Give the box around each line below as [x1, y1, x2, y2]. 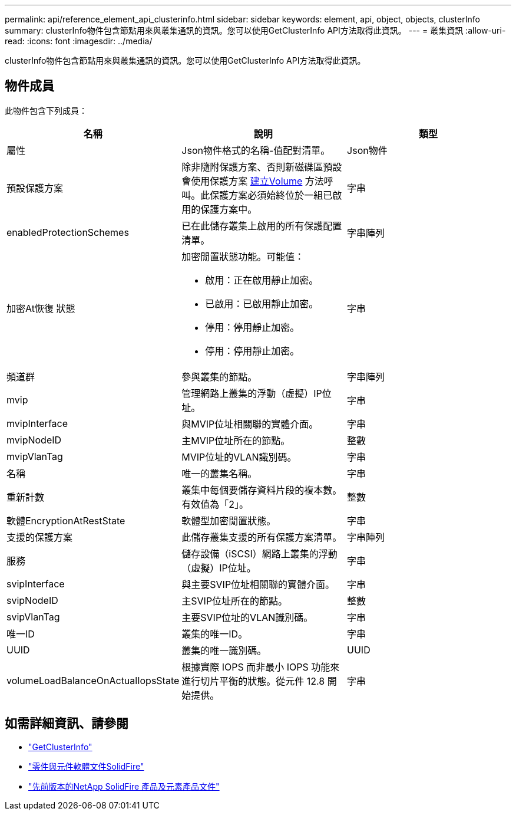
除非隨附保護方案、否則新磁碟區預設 [181, 160, 342, 173]
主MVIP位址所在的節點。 [181, 434, 290, 446]
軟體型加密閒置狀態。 [181, 514, 276, 527]
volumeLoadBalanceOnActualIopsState [6, 674, 180, 686]
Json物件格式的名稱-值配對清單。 [181, 144, 330, 156]
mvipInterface [6, 417, 68, 429]
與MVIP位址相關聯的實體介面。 [181, 418, 319, 430]
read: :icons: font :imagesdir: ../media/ [5, 36, 153, 46]
